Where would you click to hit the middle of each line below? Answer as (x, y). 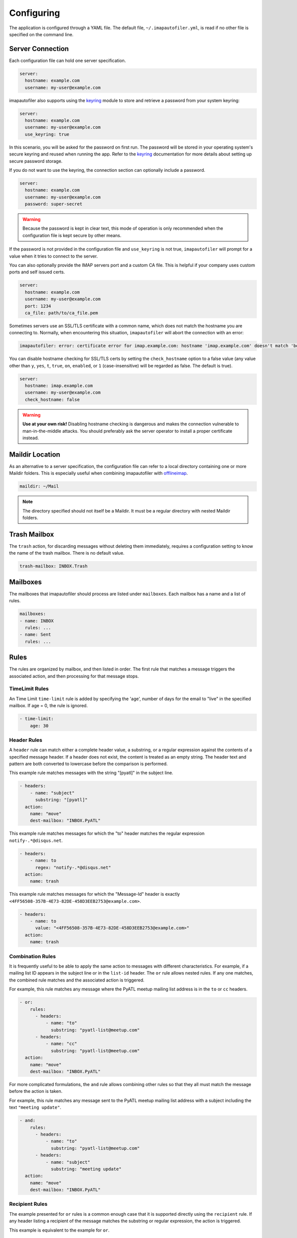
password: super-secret (54, 204)
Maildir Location (35, 454)
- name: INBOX (37, 621)
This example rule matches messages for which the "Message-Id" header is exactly (95, 894)
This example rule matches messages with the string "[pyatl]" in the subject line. (91, 773)
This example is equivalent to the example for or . (59, 1230)
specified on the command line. (41, 34)
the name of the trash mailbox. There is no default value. (67, 553)
